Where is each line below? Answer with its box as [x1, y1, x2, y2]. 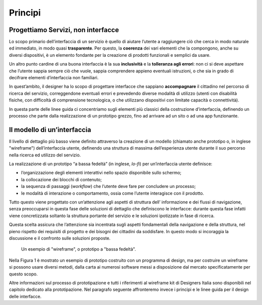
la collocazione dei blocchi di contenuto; [21, 176, 102, 182]
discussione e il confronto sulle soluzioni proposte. [9, 235, 111, 241]
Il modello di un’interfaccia [9, 125, 92, 134]
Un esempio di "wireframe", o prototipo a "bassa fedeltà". [21, 246, 136, 252]
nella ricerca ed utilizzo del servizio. [9, 152, 81, 158]
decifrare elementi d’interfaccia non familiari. [9, 75, 99, 81]
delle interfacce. [9, 293, 42, 299]
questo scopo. [9, 271, 38, 277]
